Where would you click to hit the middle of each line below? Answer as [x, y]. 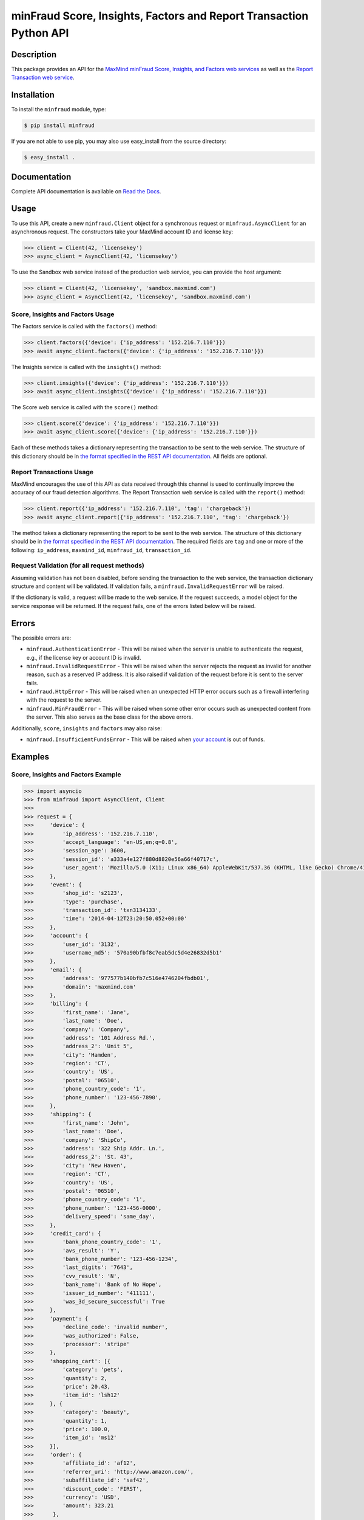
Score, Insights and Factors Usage [63, 314]
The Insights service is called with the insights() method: [86, 367]
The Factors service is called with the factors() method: [84, 326]
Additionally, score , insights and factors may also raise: [86, 728]
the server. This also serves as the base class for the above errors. [110, 717]
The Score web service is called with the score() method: [85, 407]
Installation [33, 95]
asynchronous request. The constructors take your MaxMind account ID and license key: [122, 232]
